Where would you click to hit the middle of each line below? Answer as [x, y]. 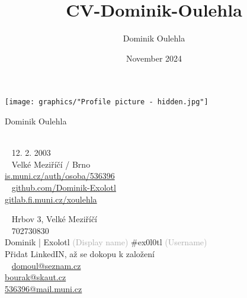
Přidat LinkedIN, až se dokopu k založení [80, 253]
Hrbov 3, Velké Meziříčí [54, 219]
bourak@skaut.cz [36, 277]
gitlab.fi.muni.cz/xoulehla [51, 199]
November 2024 [154, 58]
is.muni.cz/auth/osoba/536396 [60, 176]
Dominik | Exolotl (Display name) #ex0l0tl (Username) [106, 242]
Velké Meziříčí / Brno [51, 164]
